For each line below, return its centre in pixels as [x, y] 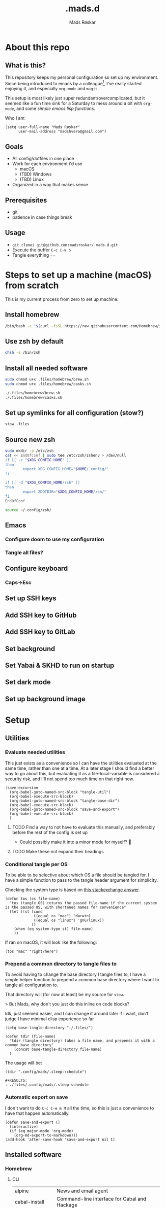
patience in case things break [42, 217]
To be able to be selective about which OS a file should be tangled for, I [77, 875]
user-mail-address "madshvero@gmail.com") [62, 132]
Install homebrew [32, 315]
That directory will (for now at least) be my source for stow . [65, 995]
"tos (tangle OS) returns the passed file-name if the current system [83, 903]
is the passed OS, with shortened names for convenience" [66, 907]
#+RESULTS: [16, 1081]
